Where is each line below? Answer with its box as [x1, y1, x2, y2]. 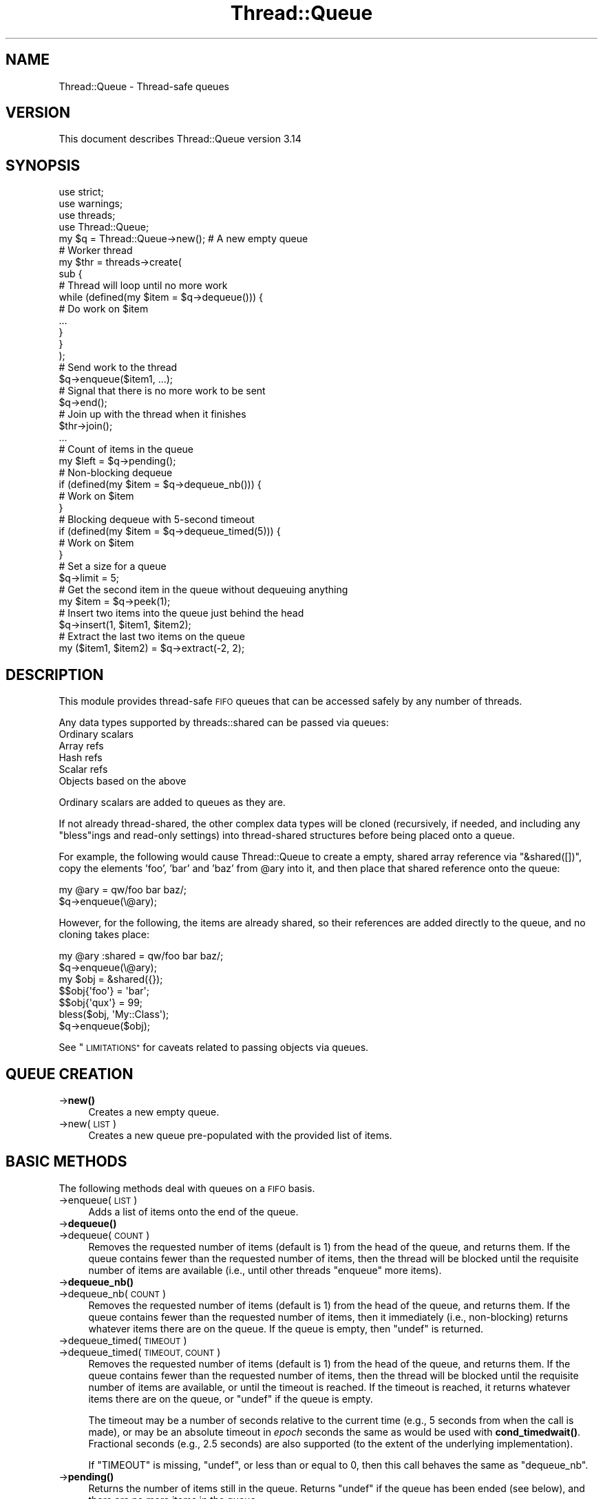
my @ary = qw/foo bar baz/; [59, 884, 187, 896]
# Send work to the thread [59, 361, 178, 374]
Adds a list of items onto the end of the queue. [88, 1205, 299, 1218]
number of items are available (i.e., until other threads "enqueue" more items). [88, 1264, 442, 1276]
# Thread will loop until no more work [59, 279, 228, 292]
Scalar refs [59, 763, 108, 776]
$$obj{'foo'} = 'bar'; [59, 985, 149, 997]
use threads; [59, 209, 116, 222]
